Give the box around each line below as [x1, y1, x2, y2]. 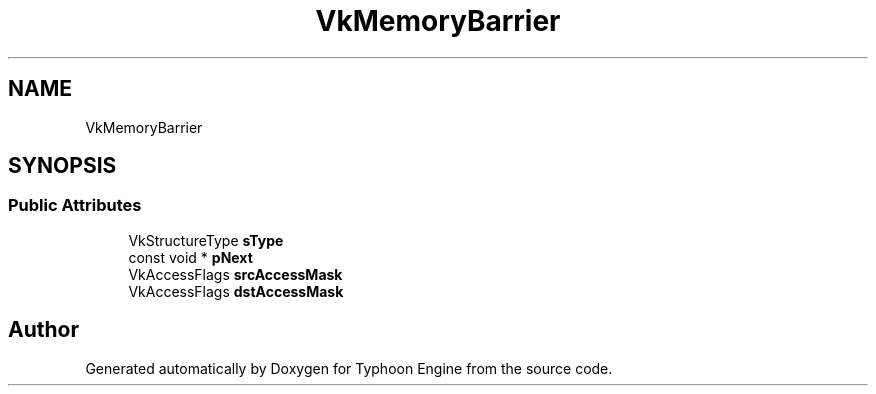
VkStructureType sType [128, 231, 284, 249]
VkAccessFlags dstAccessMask [128, 282, 344, 300]
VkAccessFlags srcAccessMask [128, 265, 343, 283]
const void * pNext [128, 248, 253, 266]
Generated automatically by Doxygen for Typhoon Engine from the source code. [85, 359, 613, 377]
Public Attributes [8, 195, 142, 216]
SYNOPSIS [8, 153, 117, 179]
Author [8, 317, 79, 343]
